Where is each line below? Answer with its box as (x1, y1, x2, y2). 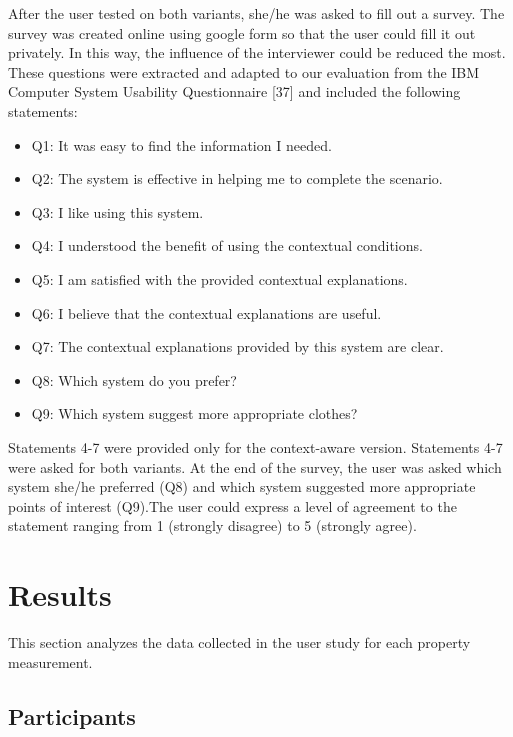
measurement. (8, 651, 93, 672)
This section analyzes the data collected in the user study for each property (8, 632, 471, 652)
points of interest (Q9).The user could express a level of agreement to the (8, 495, 457, 516)
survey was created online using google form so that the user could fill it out (8, 22, 476, 43)
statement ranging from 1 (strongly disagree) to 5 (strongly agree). (8, 515, 417, 536)
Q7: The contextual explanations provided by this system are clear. (31, 336, 444, 357)
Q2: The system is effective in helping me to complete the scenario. (31, 168, 443, 189)
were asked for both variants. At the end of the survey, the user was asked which (8, 456, 502, 477)
